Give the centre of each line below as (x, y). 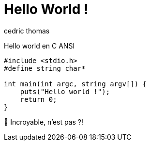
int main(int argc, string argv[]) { (75, 84)
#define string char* (45, 68)
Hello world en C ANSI (39, 46)
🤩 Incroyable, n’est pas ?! (44, 122)
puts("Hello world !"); (65, 91)
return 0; (38, 99)
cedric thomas (27, 31)
